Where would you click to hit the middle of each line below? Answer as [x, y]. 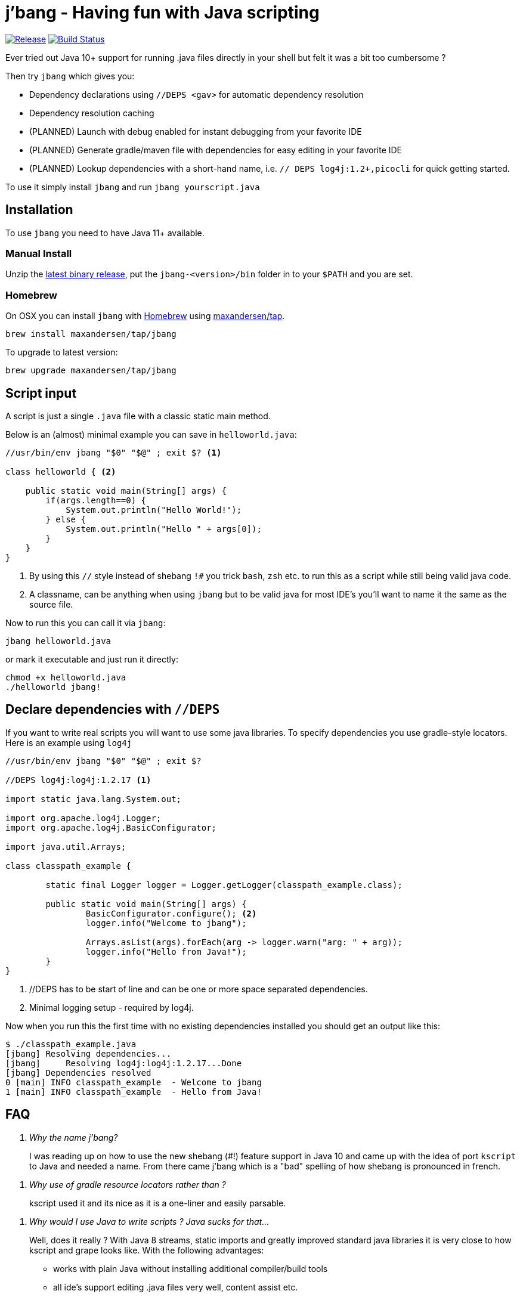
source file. [51, 604]
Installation [39, 210]
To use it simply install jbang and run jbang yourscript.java [133, 187]
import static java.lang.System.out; [94, 799]
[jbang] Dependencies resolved [78, 1072]
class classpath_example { [68, 866]
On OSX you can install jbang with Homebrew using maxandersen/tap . [145, 316]
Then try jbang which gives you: [70, 76]
